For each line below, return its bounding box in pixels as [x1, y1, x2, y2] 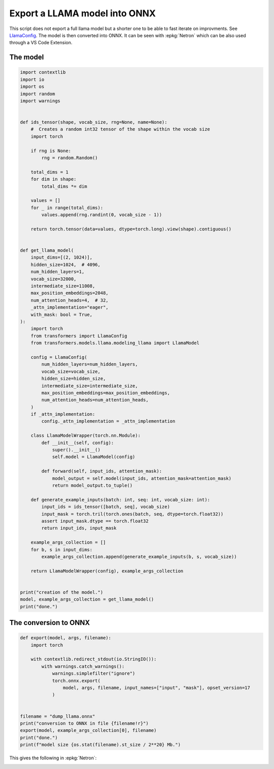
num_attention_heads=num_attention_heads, [41, 397, 149, 403]
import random [20, 91, 55, 97]
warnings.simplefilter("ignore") [52, 671, 135, 676]
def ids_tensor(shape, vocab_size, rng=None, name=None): [20, 120, 167, 125]
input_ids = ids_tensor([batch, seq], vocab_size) [41, 504, 170, 510]
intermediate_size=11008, [30, 283, 95, 289]
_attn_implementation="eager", [30, 304, 109, 310]
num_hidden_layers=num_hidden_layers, [41, 361, 138, 367]
